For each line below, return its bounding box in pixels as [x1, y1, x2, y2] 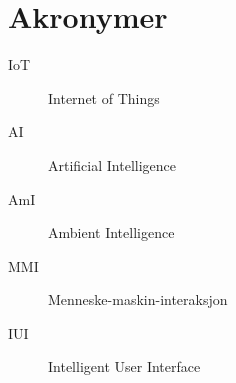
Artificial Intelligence [48, 154, 176, 175]
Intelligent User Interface [48, 356, 201, 377]
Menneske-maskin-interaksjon [48, 289, 228, 310]
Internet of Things [48, 87, 160, 108]
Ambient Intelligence [48, 222, 175, 243]
